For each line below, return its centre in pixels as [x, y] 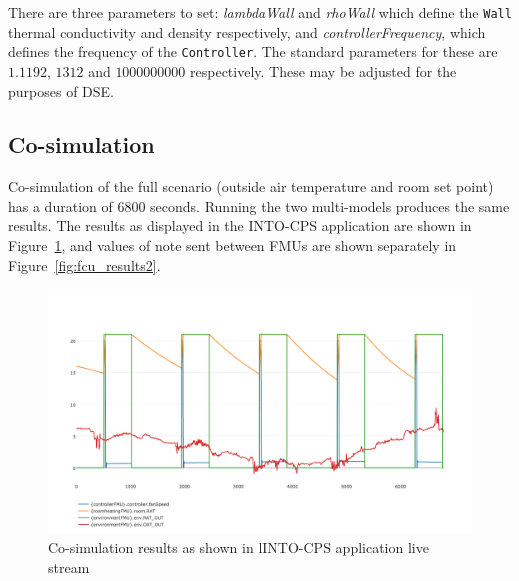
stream [69, 566]
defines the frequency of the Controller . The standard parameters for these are [253, 51]
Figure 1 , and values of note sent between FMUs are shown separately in [232, 245]
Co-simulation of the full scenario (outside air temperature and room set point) [251, 186]
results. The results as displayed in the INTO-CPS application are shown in [240, 225]
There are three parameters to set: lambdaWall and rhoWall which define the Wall [260, 12]
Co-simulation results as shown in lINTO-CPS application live [238, 547]
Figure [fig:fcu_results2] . [84, 264]
